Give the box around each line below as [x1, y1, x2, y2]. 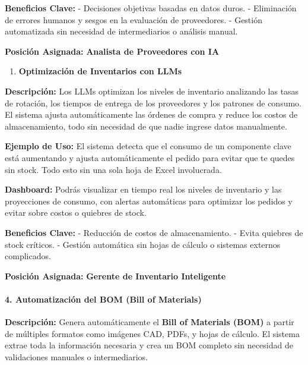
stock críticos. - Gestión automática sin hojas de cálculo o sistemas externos [5, 238, 281, 250]
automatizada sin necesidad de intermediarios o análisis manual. [5, 25, 238, 37]
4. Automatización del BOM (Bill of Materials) [5, 292, 202, 305]
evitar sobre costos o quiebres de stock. [5, 206, 147, 219]
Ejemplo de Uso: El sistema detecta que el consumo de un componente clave [5, 140, 291, 152]
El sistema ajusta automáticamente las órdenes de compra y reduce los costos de [5, 108, 298, 121]
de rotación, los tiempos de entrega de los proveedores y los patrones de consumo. [5, 96, 302, 109]
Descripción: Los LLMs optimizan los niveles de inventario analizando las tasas [5, 84, 299, 97]
